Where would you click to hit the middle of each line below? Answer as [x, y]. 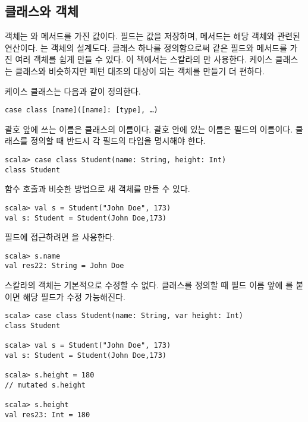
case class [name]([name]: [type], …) [81, 110]
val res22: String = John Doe [65, 266]
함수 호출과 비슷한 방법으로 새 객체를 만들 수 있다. [98, 189]
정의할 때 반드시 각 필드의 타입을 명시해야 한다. [118, 141]
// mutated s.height [45, 385]
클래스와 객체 [42, 11]
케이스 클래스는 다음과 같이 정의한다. [73, 91]
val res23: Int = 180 [48, 415]
